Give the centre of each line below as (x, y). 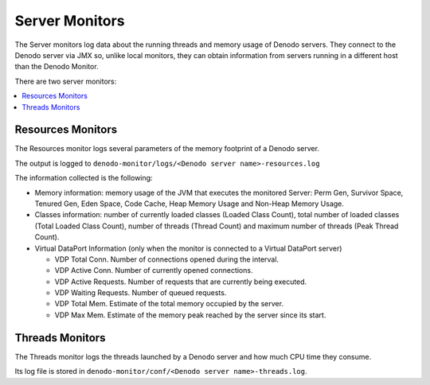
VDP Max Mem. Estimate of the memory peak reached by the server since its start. (190, 315)
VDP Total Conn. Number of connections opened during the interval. (166, 259)
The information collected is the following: (84, 178)
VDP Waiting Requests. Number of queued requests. (141, 293)
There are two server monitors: (66, 81)
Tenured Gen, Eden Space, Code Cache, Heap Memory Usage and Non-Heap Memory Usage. (189, 204)
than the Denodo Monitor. (57, 67)
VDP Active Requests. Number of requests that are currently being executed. (181, 282)
